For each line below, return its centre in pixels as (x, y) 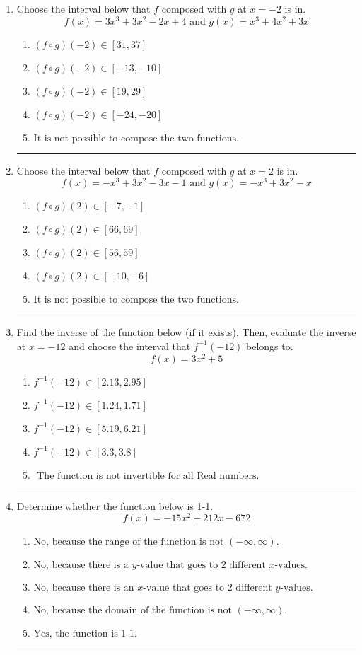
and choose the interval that (130, 346)
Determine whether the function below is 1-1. (115, 505)
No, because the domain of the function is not (133, 611)
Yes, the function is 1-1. (85, 634)
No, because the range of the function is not (129, 542)
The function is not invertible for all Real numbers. (148, 476)
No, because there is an (84, 588)
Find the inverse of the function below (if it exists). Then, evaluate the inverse (186, 332)
